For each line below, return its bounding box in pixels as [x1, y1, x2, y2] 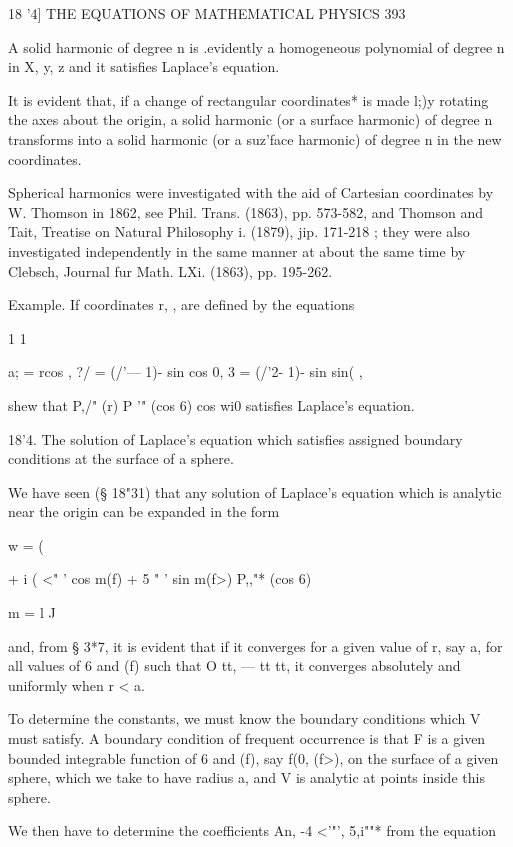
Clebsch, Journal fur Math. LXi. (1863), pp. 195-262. [8, 260, 333, 281]
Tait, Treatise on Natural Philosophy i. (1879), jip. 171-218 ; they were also [8, 221, 470, 242]
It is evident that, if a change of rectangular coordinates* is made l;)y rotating [8, 89, 489, 110]
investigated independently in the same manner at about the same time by [8, 240, 466, 261]
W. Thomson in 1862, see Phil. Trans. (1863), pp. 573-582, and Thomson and [8, 201, 484, 222]
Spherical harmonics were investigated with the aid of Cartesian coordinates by [8, 182, 494, 203]
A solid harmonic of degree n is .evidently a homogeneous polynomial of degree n [8, 36, 505, 57]
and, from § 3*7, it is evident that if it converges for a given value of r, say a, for [8, 635, 503, 656]
